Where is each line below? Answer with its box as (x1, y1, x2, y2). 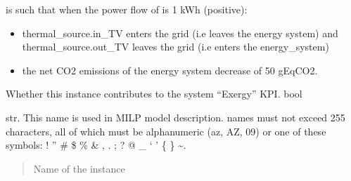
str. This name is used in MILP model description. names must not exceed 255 (6, 109, 345, 124)
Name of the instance (33, 161, 125, 175)
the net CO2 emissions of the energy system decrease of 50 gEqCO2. (22, 62, 318, 77)
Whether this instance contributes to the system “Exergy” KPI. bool (6, 86, 302, 101)
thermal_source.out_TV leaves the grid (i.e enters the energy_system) (22, 39, 329, 54)
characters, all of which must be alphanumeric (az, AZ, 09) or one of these (6, 123, 326, 138)
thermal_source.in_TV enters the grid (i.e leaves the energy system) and (22, 25, 338, 40)
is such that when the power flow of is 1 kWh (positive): (6, 2, 248, 16)
